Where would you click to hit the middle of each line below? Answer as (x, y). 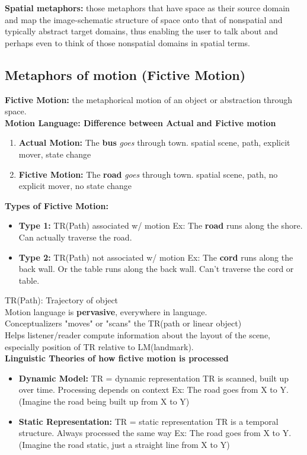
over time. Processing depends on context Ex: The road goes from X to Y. (153, 390)
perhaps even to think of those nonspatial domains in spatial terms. (127, 42)
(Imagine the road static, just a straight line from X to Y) (124, 444)
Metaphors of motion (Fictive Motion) (125, 74)
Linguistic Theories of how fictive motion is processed (117, 358)
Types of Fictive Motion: (57, 205)
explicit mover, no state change (75, 186)
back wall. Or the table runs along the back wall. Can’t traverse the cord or (156, 269)
